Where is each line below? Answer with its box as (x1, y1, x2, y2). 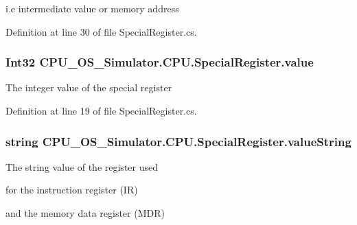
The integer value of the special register (5, 80, 172, 95)
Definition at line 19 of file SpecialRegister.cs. (5, 104, 197, 117)
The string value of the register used (5, 159, 158, 174)
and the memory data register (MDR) (5, 206, 165, 220)
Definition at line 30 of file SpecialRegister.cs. (5, 24, 197, 38)
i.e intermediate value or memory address (5, 1, 179, 15)
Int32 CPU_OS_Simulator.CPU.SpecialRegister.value (5, 54, 314, 71)
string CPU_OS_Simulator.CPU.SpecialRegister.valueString (5, 132, 352, 150)
